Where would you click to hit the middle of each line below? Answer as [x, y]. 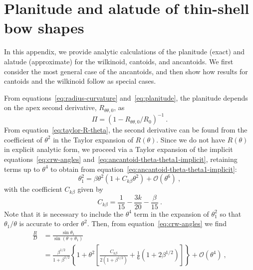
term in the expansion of [171, 213]
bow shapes [44, 28]
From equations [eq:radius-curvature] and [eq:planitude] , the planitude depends [126, 97]
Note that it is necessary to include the [64, 213]
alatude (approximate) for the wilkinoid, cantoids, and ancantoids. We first [119, 61]
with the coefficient [33, 189]
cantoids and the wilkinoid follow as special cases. [80, 81]
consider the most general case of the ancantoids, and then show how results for [126, 71]
